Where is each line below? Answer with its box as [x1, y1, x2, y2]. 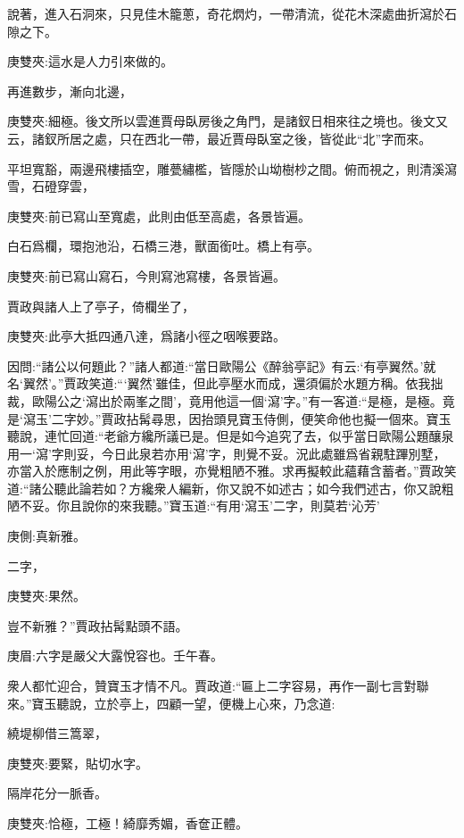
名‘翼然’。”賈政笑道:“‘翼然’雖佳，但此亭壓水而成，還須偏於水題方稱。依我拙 [7, 374, 443, 393]
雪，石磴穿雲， [7, 177, 95, 195]
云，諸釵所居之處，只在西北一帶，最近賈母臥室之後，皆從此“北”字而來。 [7, 129, 432, 147]
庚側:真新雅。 [7, 527, 86, 545]
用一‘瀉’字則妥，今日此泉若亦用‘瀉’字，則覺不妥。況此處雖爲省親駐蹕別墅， [7, 444, 446, 462]
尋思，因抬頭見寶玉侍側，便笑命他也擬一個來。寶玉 [151, 409, 452, 427]
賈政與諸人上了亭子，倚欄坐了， [7, 296, 195, 315]
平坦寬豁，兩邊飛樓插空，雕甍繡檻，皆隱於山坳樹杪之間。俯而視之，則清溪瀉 [7, 159, 457, 178]
